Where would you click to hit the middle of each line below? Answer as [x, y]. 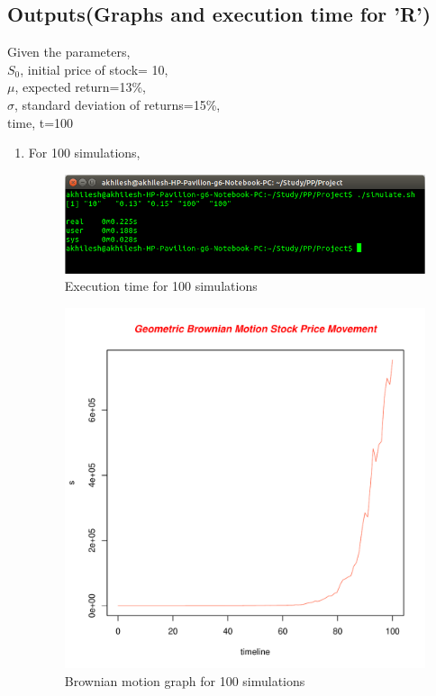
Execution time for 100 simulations [161, 286]
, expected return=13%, [80, 87]
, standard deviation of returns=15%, [118, 104]
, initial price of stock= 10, [94, 69]
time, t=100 [41, 122]
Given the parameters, [69, 52]
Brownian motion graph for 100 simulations [185, 680]
